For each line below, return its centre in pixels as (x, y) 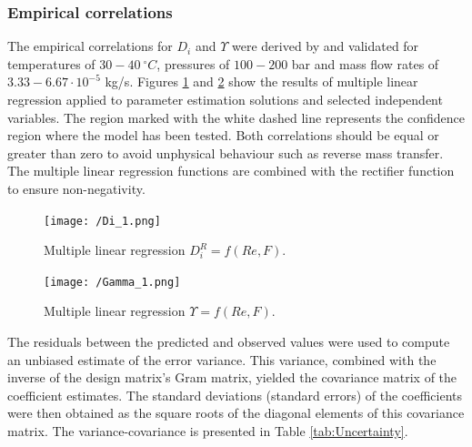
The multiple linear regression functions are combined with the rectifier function (231, 171)
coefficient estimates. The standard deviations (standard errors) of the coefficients (235, 395)
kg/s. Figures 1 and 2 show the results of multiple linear (261, 81)
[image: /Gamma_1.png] (112, 282)
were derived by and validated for (326, 46)
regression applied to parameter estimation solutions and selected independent (225, 99)
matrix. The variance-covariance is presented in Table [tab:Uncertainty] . (208, 431)
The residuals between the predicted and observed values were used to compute (229, 342)
